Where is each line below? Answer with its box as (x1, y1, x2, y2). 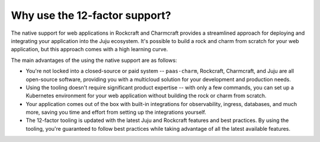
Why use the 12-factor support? (11, 9, 171, 22)
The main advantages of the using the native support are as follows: (11, 57, 177, 64)
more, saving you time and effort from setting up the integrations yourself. (25, 109, 207, 116)
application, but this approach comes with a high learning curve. (11, 46, 168, 53)
